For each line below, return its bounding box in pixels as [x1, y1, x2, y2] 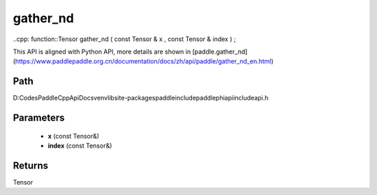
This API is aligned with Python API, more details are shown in [13, 47, 191, 56]
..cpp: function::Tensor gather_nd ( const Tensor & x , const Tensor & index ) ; [13, 35, 237, 43]
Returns [13, 159, 49, 171]
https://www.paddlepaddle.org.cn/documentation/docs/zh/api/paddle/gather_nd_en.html [15, 57, 272, 65]
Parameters [13, 112, 65, 124]
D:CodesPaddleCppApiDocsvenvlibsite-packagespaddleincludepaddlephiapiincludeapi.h [13, 94, 269, 102]
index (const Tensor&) [47, 141, 112, 150]
